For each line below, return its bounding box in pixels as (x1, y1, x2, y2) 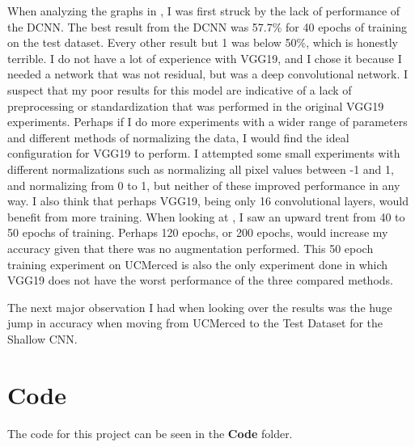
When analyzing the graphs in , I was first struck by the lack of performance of (7, 2, 400, 19)
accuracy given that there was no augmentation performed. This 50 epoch (7, 239, 374, 256)
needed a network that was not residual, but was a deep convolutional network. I (7, 65, 408, 82)
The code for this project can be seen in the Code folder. (7, 424, 293, 441)
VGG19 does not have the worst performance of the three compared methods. (7, 272, 393, 289)
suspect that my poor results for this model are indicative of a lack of (7, 81, 352, 98)
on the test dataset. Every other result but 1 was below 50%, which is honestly (7, 34, 398, 51)
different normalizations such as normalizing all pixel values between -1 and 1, (7, 160, 394, 177)
